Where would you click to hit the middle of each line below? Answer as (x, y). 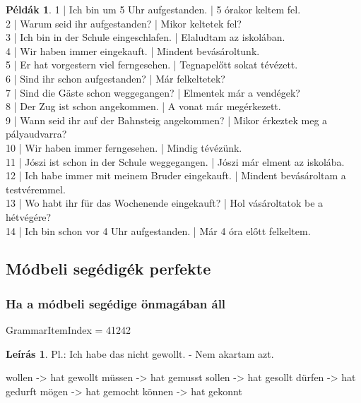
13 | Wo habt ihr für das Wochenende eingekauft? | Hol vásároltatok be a (165, 203)
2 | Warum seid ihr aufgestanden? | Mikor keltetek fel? (124, 23)
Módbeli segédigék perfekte (108, 269)
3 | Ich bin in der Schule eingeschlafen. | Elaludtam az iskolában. (146, 37)
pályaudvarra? (36, 134)
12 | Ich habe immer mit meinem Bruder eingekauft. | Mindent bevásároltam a (176, 175)
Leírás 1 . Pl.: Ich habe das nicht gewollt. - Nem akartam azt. (140, 353)
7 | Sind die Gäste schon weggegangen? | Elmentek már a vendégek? (153, 92)
